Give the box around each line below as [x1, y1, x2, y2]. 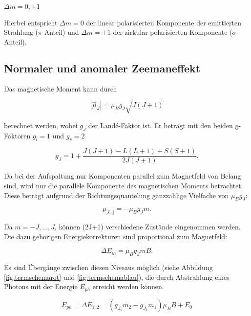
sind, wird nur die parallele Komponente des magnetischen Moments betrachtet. [4, 180, 243, 190]
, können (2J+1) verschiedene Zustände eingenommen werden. [54, 222, 241, 232]
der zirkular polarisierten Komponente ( [113, 27, 232, 37]
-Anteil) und [42, 27, 79, 37]
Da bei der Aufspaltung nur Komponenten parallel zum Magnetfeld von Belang [4, 171, 241, 181]
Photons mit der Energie [4, 281, 78, 292]
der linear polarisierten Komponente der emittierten [86, 17, 242, 27]
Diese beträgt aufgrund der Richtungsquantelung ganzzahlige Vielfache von [4, 190, 229, 200]
